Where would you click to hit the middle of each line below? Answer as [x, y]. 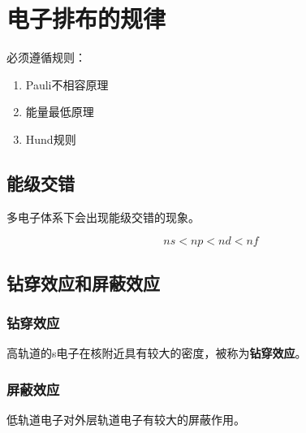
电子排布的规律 [86, 18]
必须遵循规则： [46, 57]
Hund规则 [51, 139]
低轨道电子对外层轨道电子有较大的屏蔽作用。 [126, 420]
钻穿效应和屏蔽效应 [83, 282]
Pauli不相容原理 [67, 84]
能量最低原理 [60, 112]
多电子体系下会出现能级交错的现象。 [103, 216]
